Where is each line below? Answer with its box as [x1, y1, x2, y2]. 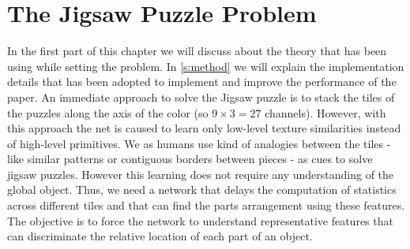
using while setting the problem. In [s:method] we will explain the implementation [7, 58, 404, 74]
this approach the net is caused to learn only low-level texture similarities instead [7, 120, 401, 136]
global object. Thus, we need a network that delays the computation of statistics [7, 181, 397, 198]
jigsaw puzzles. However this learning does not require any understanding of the [7, 165, 394, 182]
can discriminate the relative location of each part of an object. [7, 228, 313, 244]
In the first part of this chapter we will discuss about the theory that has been [7, 43, 387, 59]
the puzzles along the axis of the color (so [7, 104, 209, 121]
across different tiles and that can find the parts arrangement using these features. [7, 197, 405, 214]
